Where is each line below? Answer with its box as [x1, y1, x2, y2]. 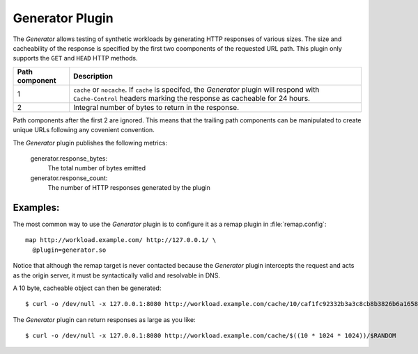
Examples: [13, 202, 60, 214]
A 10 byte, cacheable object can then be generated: [13, 284, 162, 292]
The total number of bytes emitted [47, 164, 146, 172]
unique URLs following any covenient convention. [13, 126, 155, 134]
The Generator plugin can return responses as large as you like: [13, 315, 196, 323]
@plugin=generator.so [32, 246, 107, 254]
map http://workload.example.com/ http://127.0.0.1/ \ [25, 236, 217, 244]
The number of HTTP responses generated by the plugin [47, 184, 210, 192]
